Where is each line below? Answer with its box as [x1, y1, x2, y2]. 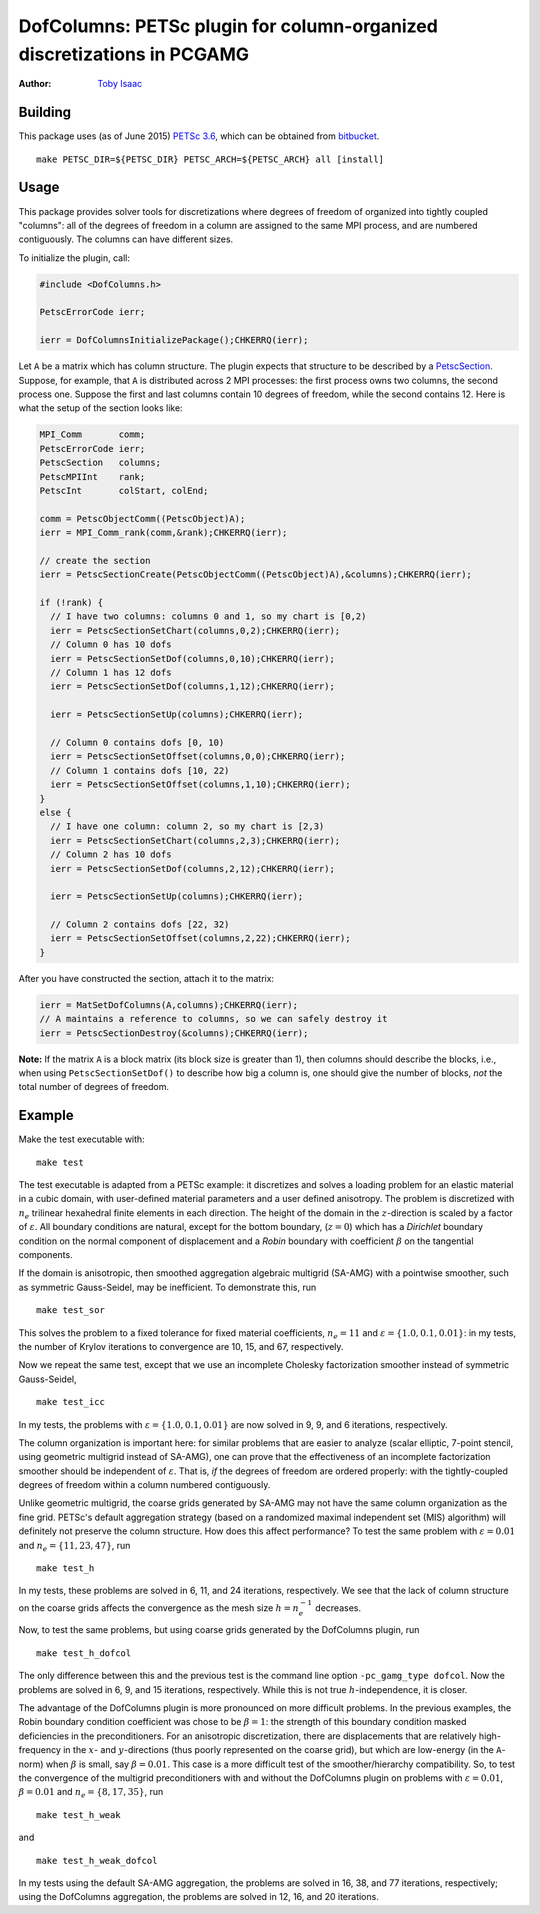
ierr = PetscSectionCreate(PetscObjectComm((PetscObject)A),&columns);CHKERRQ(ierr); [39, 569, 472, 580]
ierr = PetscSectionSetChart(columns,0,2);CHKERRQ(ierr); [50, 625, 341, 636]
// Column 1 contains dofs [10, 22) [50, 765, 230, 776]
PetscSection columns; [39, 457, 162, 469]
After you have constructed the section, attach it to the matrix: [18, 972, 275, 984]
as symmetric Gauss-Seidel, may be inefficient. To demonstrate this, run [18, 1281, 317, 1293]
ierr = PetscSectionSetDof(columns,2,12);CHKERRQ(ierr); [50, 863, 335, 874]
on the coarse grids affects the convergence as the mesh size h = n [18, 1601, 300, 1614]
